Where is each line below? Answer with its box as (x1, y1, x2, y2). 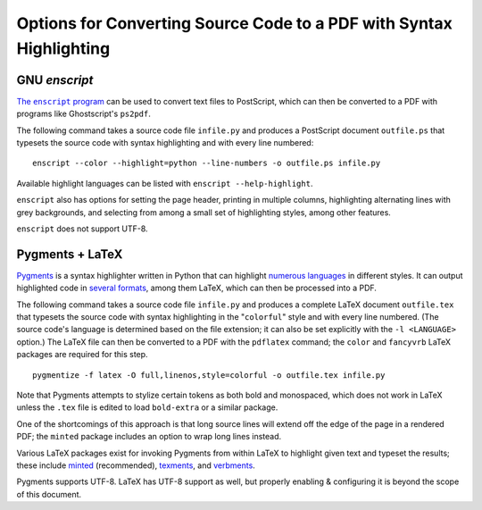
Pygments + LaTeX (16, 247, 123, 262)
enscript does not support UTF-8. (16, 223, 148, 234)
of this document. (16, 489, 82, 499)
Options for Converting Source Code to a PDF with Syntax (16, 13, 453, 33)
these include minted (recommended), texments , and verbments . (16, 460, 256, 471)
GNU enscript (16, 72, 94, 88)
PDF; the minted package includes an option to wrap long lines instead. (16, 431, 282, 442)
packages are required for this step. (16, 349, 148, 360)
